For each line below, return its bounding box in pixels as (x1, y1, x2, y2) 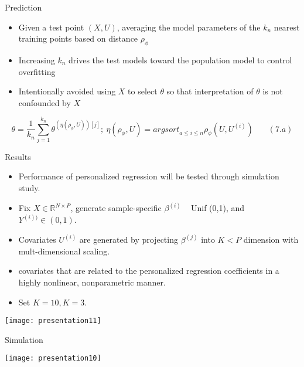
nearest (274, 21, 300, 33)
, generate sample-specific (70, 202, 162, 214)
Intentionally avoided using (18, 85, 116, 97)
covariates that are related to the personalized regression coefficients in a (18, 264, 279, 277)
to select (128, 85, 158, 97)
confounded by (18, 96, 71, 108)
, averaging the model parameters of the (117, 21, 261, 33)
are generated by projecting (79, 233, 178, 246)
